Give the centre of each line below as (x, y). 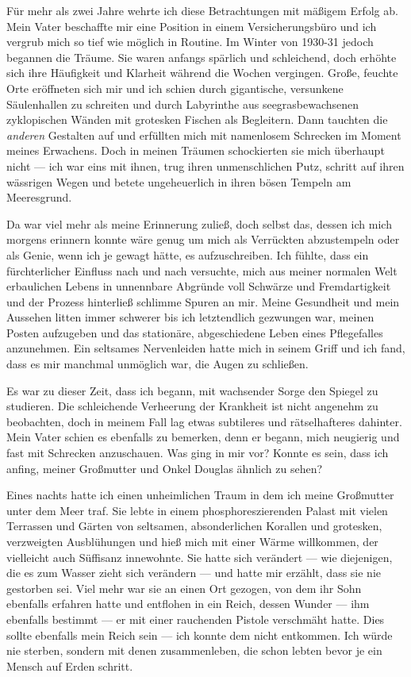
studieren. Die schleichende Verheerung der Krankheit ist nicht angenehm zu (192, 406)
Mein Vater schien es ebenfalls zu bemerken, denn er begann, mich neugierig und (203, 437)
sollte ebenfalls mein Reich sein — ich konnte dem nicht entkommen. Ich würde (200, 635)
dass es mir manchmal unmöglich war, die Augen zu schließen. (157, 364)
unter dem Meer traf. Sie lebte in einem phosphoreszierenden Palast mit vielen (197, 510)
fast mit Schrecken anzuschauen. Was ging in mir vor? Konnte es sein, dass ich (198, 453)
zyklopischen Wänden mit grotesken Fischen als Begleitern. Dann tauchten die (197, 119)
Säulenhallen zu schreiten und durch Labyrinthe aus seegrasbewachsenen (183, 104)
